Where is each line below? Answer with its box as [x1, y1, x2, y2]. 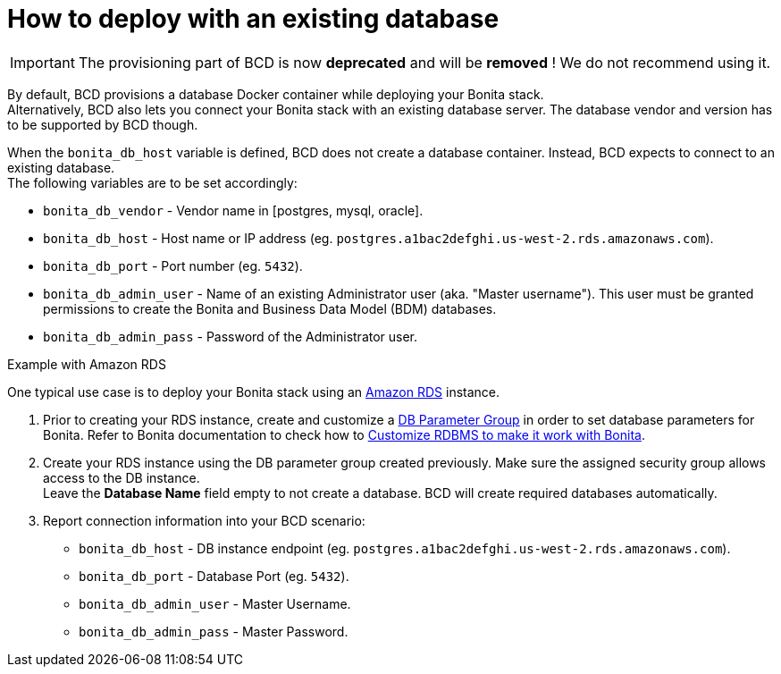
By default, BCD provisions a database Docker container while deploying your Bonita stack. [7, 86, 544, 102]
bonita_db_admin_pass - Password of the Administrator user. [43, 328, 418, 344]
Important [10, 53, 75, 72]
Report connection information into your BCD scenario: [43, 512, 365, 528]
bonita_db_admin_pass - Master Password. [79, 623, 349, 639]
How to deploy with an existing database [7, 4, 500, 34]
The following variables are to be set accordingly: [7, 174, 298, 190]
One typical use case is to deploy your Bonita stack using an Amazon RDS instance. [7, 383, 500, 400]
